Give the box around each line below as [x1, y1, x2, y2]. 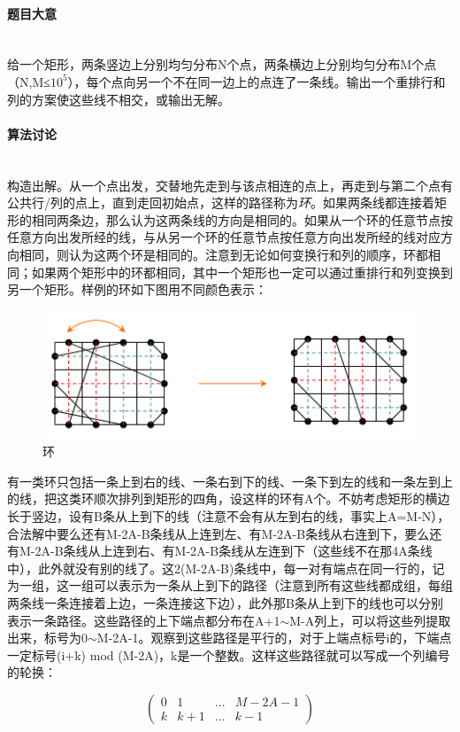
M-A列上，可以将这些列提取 [289, 611, 451, 629]
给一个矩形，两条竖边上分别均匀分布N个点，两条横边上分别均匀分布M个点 [7, 55, 437, 74]
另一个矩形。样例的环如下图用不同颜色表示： [7, 280, 267, 299]
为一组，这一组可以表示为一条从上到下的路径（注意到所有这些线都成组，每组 [7, 576, 453, 595]
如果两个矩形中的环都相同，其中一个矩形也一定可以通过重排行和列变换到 [31, 262, 453, 281]
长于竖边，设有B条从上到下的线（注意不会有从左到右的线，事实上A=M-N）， [7, 506, 450, 525]
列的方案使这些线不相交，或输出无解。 [7, 90, 230, 108]
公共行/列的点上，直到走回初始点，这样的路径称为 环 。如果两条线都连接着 [7, 193, 434, 212]
